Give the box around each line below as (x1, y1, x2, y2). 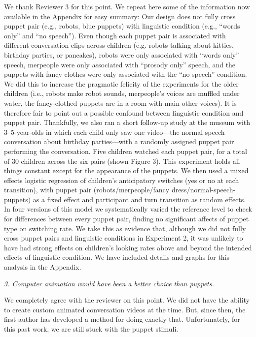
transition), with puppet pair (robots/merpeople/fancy (4, 184, 170, 195)
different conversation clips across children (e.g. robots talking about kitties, (4, 40, 234, 50)
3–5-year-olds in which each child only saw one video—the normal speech (4, 126, 225, 137)
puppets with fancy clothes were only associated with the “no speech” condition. (4, 69, 247, 79)
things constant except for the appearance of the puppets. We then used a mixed (4, 165, 249, 176)
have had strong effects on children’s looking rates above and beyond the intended (4, 242, 252, 252)
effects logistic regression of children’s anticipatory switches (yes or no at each (4, 175, 239, 185)
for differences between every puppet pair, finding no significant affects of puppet (4, 214, 249, 224)
